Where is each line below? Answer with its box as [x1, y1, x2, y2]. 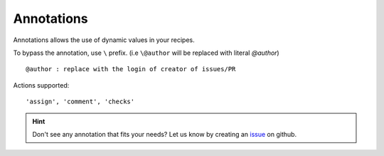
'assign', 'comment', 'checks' [26, 98, 135, 106]
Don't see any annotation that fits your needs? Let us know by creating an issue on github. [32, 130, 297, 138]
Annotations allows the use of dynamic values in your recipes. [13, 36, 195, 44]
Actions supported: [13, 80, 70, 89]
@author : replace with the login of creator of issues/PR [26, 65, 236, 73]
